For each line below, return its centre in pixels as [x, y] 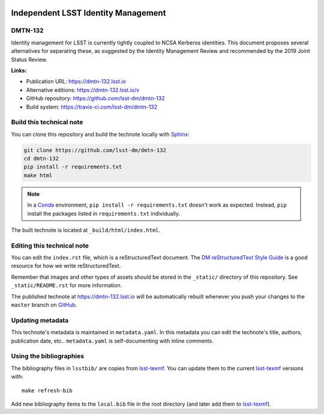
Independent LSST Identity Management [88, 13]
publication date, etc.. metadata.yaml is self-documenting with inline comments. [112, 341]
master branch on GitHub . [44, 305]
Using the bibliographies [47, 356]
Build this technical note [47, 122]
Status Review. [29, 59]
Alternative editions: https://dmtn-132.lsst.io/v [83, 90]
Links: [19, 70]
